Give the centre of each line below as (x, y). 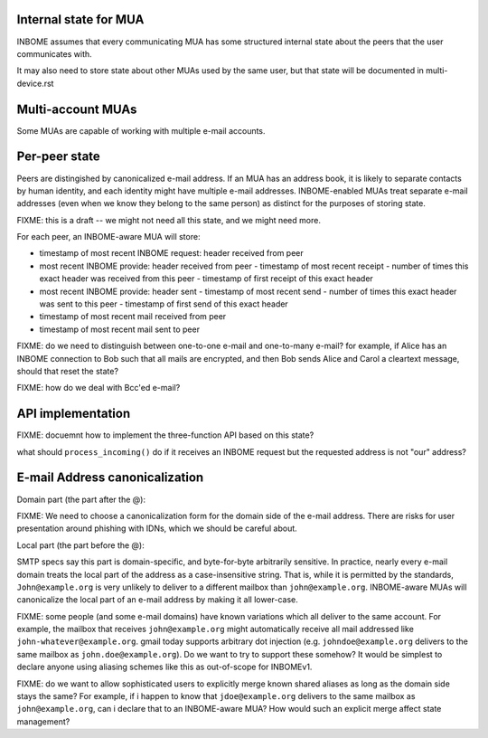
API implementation (74, 414)
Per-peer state (59, 157)
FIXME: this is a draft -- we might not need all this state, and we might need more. (169, 220)
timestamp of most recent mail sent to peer (120, 329)
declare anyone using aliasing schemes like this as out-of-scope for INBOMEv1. (164, 667)
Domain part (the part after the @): (81, 499)
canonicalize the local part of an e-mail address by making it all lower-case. (157, 600)
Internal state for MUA (80, 19)
